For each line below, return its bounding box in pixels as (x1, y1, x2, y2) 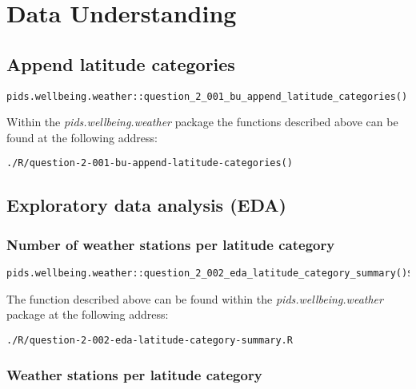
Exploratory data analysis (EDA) (6, 193, 286, 217)
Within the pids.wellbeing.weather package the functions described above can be (6, 113, 398, 130)
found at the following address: (6, 129, 158, 145)
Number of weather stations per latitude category (6, 234, 335, 254)
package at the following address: (6, 306, 169, 323)
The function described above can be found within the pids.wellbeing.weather (6, 290, 383, 307)
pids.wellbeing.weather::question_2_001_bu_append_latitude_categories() (6, 90, 408, 102)
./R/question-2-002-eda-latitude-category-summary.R (6, 334, 293, 346)
